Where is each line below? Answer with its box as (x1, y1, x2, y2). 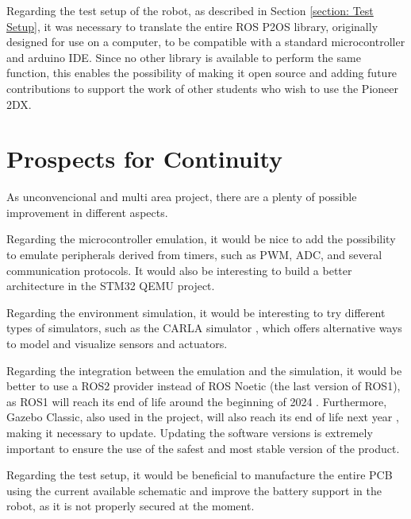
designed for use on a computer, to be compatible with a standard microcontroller (6, 33, 405, 50)
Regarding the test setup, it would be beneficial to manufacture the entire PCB (6, 467, 393, 483)
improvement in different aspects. (6, 203, 168, 220)
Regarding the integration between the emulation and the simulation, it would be (6, 362, 402, 378)
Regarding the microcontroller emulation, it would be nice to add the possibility (6, 230, 396, 247)
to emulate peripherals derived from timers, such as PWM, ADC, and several (6, 246, 382, 263)
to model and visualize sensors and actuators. (6, 335, 228, 352)
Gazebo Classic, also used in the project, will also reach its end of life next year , (6, 409, 399, 425)
